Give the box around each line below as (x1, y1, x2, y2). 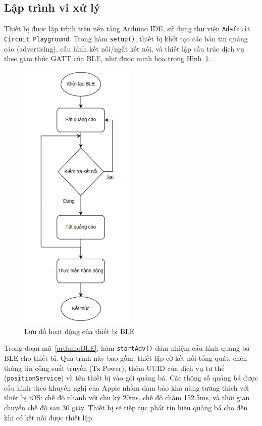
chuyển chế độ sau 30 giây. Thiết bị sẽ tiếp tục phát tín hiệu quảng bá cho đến (4, 402, 248, 413)
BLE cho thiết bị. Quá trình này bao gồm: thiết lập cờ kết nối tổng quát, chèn (4, 353, 247, 363)
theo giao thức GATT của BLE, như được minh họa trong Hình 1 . (4, 53, 211, 64)
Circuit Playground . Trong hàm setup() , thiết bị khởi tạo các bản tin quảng (4, 33, 248, 43)
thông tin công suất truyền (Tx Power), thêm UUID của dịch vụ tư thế (4, 362, 225, 373)
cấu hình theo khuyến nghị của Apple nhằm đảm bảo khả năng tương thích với (4, 382, 249, 393)
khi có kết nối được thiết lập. (4, 412, 94, 422)
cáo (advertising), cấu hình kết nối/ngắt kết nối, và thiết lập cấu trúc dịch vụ (4, 43, 244, 54)
